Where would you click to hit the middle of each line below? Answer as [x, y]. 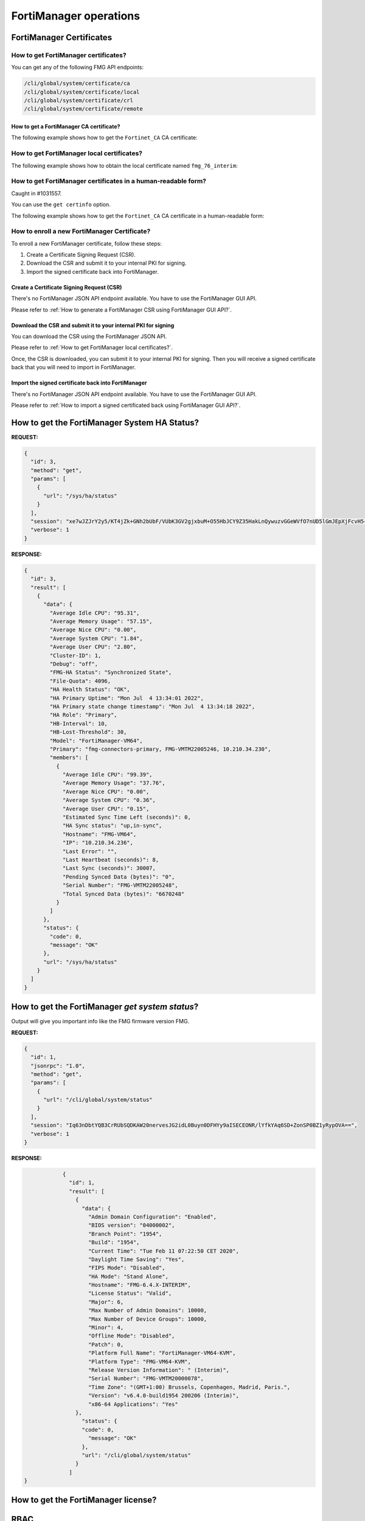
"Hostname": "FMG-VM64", [99, 834]
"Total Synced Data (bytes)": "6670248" [123, 894]
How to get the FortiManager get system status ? [105, 1007]
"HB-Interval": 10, [78, 723]
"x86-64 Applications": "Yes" [134, 1404]
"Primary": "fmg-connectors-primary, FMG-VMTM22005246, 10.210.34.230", [160, 749]
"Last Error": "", [90, 851]
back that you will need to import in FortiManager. [74, 367]
